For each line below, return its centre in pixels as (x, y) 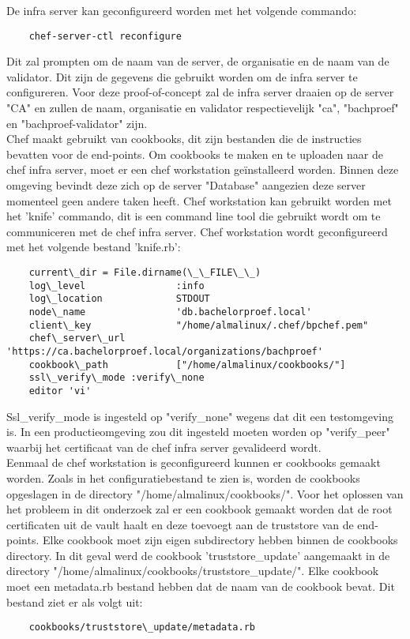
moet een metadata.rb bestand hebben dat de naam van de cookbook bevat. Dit (201, 586)
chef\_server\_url (77, 338)
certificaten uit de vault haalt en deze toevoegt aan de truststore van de (180, 524)
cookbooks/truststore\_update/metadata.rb (142, 628)
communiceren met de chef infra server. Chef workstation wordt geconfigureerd (197, 231)
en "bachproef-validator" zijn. (77, 123)
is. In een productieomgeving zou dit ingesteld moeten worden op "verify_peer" (198, 432)
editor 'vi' (60, 391)
